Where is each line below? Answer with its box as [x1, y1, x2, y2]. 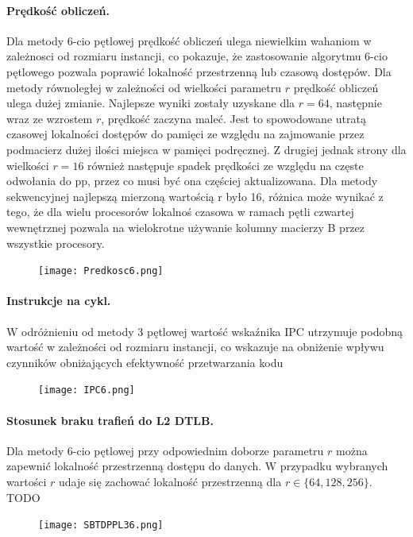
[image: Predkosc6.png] [38, 265, 164, 277]
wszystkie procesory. [6, 234, 105, 251]
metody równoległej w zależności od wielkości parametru [6, 79, 281, 95]
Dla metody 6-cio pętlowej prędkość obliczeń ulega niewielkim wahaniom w [6, 32, 372, 48]
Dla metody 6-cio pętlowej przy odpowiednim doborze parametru [6, 442, 324, 458]
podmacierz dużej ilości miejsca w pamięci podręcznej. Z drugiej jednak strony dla [6, 141, 407, 157]
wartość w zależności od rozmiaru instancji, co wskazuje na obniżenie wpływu [6, 338, 384, 355]
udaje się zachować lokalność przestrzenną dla [58, 473, 282, 489]
